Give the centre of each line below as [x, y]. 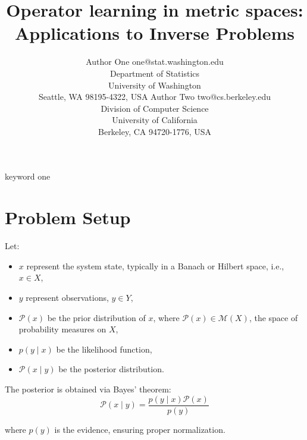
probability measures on [62, 329]
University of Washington [155, 85]
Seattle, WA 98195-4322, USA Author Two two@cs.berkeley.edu [155, 97]
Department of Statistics [155, 73]
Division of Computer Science [155, 108]
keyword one [28, 176]
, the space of [273, 317]
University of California [155, 120]
